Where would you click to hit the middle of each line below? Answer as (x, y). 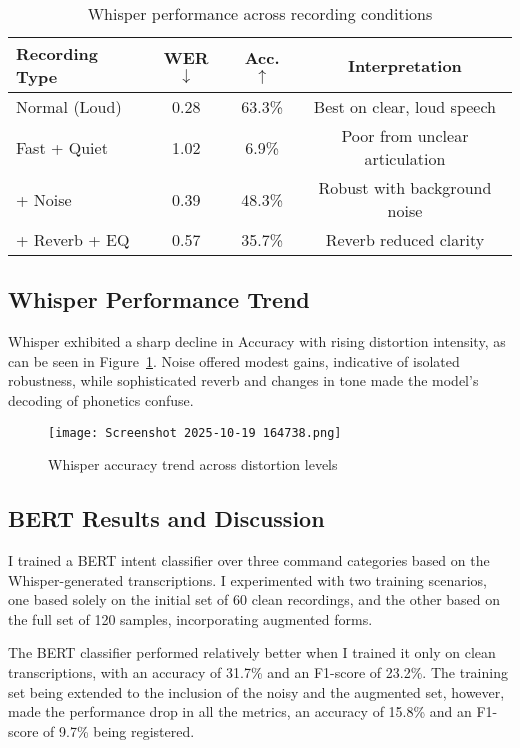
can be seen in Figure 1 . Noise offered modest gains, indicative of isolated (234, 360)
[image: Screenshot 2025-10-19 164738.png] (195, 432)
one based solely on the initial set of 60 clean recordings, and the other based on (254, 599)
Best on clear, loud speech (405, 106)
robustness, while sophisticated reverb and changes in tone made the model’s (243, 380)
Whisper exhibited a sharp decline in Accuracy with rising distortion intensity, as (257, 341)
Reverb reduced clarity (405, 239)
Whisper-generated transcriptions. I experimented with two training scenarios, (248, 579)
